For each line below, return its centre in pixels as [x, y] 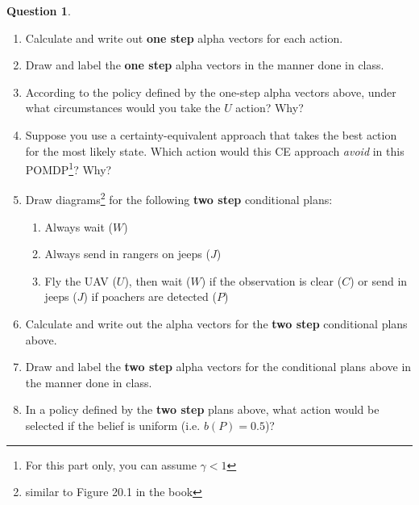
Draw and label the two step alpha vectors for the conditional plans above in [218, 367]
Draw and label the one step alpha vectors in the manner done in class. [205, 65]
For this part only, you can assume [111, 464]
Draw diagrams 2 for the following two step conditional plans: [179, 198]
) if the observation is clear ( [272, 280]
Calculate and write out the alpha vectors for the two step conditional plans [216, 324]
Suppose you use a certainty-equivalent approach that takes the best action [211, 134]
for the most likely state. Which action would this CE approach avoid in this [215, 150]
